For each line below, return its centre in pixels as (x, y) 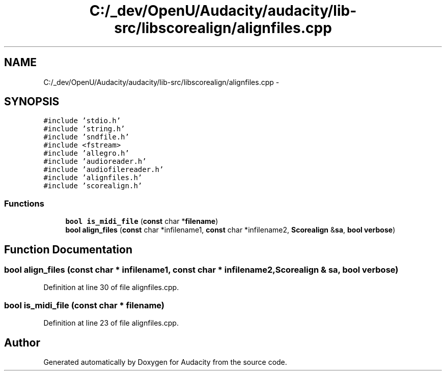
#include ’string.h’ (84, 129)
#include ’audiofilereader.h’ (104, 170)
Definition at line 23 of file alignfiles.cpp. (111, 323)
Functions (24, 203)
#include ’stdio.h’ (82, 121)
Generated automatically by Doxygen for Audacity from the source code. (165, 362)
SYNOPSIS (32, 102)
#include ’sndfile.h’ (86, 137)
